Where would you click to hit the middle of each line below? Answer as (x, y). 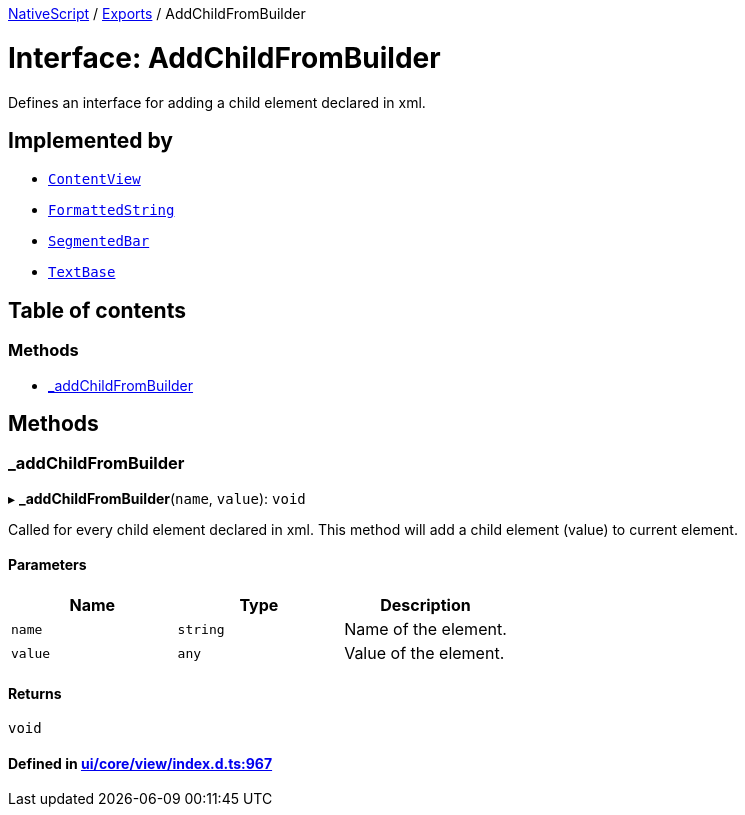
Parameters (47, 565)
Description (425, 605)
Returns (35, 693)
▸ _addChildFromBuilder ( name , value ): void (157, 498)
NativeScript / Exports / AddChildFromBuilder (157, 13)
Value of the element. (424, 653)
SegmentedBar (99, 241)
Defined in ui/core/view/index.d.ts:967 (140, 763)
